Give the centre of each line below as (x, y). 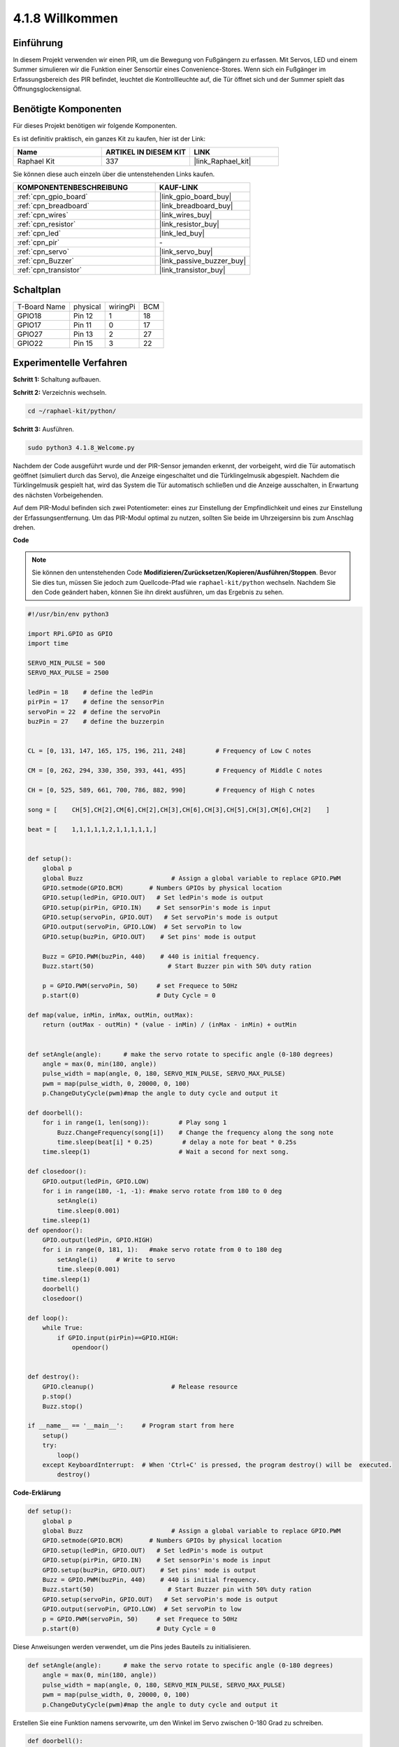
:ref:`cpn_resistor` (46, 224)
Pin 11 (83, 325)
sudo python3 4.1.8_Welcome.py (81, 448)
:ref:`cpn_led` (39, 233)
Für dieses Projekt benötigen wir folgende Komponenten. (95, 126)
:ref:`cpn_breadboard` (53, 206)
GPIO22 (30, 343)
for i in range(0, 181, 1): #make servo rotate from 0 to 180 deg (162, 1250)
